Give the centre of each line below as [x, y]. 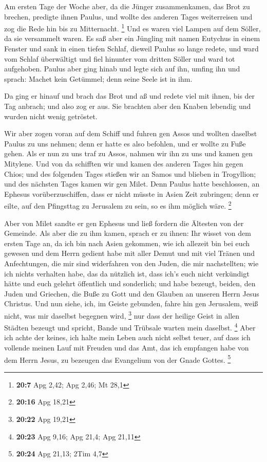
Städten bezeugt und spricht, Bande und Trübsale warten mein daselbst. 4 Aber [130, 327]
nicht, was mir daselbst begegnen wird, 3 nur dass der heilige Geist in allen [122, 315]
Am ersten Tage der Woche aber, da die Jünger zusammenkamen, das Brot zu [127, 6]
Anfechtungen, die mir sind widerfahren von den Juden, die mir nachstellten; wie [131, 263]
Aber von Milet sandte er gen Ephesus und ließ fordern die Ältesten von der [124, 223]
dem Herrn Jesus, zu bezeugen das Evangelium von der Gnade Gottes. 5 [118, 359]
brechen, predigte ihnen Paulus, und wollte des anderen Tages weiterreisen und [128, 16]
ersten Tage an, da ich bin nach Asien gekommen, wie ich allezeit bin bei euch [127, 243]
